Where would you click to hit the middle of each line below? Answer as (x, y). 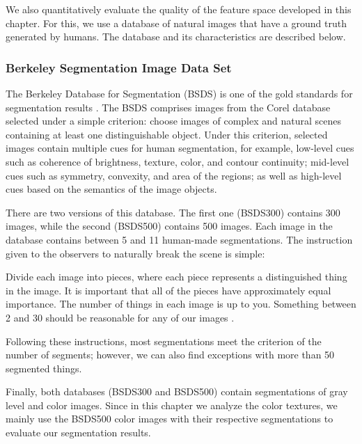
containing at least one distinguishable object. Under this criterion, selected (167, 134)
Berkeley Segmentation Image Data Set (119, 67)
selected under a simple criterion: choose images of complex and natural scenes (174, 121)
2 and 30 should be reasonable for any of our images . (120, 317)
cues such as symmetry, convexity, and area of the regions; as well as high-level (174, 175)
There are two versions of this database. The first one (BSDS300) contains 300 (173, 212)
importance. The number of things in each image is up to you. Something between (181, 304)
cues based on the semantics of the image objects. (111, 189)
